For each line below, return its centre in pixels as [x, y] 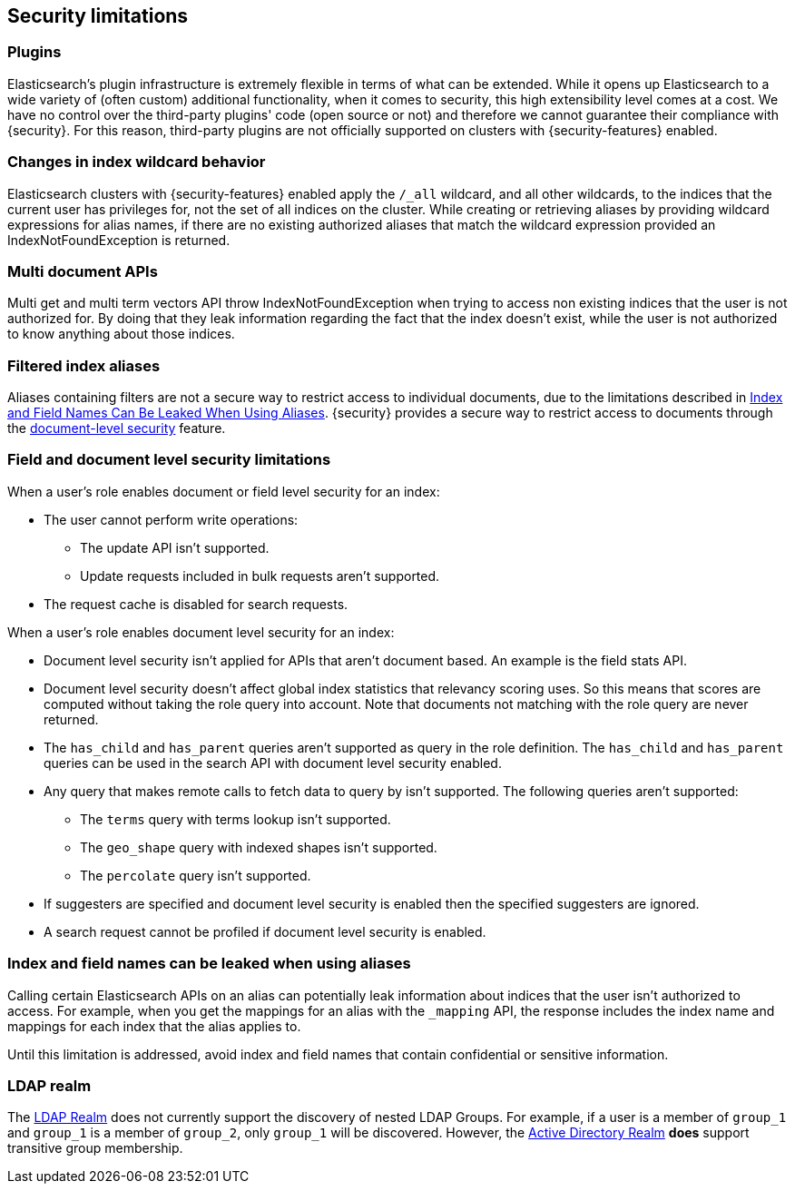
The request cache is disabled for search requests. [196, 604]
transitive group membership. [95, 1148]
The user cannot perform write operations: [171, 519]
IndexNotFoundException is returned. [119, 240]
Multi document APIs [83, 271]
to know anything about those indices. [121, 334]
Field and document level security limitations [169, 460]
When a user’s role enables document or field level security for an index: [224, 491]
